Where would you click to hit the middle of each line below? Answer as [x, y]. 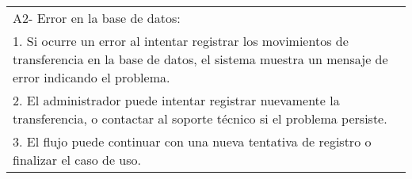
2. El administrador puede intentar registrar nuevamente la [176, 100]
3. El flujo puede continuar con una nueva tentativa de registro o [192, 141]
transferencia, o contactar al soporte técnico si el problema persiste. [200, 118]
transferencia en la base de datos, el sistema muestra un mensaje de [200, 59]
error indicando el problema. [92, 77]
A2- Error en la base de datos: [97, 18]
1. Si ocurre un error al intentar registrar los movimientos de [181, 41]
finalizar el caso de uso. [77, 160]
